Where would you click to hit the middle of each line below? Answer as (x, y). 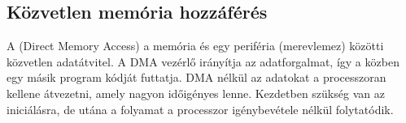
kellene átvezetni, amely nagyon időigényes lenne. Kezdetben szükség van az (196, 93)
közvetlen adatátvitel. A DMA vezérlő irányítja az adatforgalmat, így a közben (203, 61)
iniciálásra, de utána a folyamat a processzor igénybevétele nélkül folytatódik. (200, 109)
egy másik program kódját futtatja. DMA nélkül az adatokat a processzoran (196, 77)
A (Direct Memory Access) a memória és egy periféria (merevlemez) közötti (195, 46)
